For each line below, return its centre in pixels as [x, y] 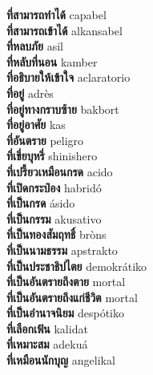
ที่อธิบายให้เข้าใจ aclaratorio [68, 77]
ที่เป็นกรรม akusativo [54, 218]
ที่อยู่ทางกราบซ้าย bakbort [63, 109]
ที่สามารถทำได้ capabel [56, 14]
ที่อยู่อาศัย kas [36, 125]
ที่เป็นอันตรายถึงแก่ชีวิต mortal [72, 297]
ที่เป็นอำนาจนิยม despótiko [66, 313]
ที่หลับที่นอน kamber [52, 61]
